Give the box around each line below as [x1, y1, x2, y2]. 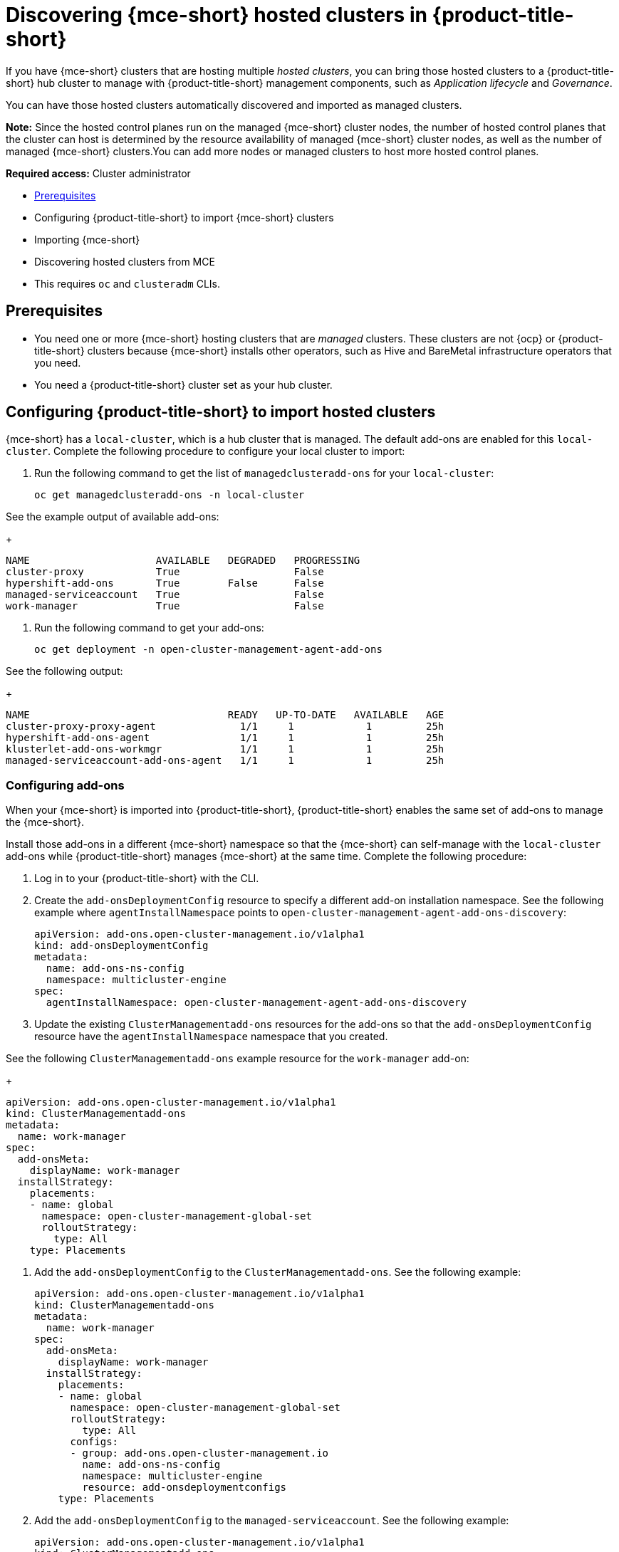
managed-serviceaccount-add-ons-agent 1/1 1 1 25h [6, 755, 444, 767]
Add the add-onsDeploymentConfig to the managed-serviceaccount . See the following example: [34, 1514, 509, 1527]
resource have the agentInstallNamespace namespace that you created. [34, 1030, 388, 1043]
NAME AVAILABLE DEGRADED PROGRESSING [6, 555, 360, 567]
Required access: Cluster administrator [6, 167, 191, 179]
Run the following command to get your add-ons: [34, 622, 264, 634]
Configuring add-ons [6, 777, 125, 792]
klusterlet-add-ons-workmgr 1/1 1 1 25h [6, 743, 444, 755]
